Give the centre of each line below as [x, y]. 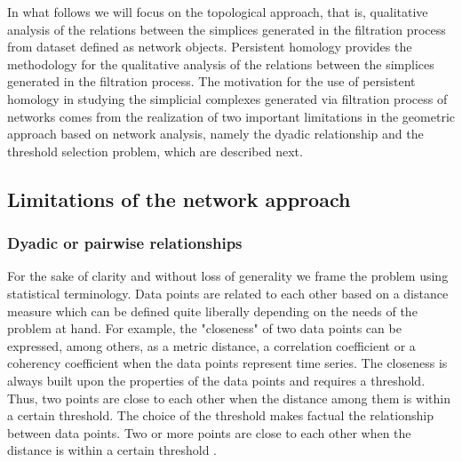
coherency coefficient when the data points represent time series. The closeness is [227, 363]
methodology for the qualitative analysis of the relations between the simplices [221, 64]
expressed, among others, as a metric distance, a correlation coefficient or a [211, 345]
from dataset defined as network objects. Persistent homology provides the [210, 47]
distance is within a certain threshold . [112, 450]
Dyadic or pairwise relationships [125, 243]
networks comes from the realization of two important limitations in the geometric [231, 116]
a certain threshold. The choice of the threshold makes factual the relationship [220, 415]
